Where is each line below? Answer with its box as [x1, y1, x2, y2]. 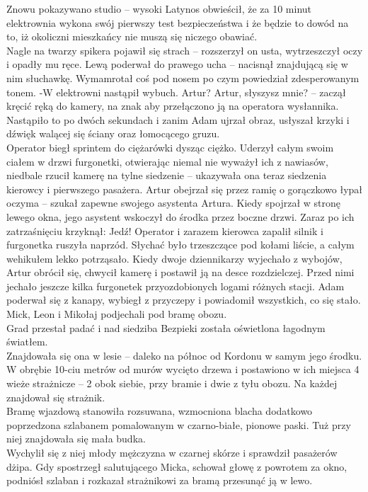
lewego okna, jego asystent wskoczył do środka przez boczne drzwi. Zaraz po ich [6, 209, 355, 224]
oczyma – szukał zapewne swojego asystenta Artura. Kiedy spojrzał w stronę [6, 195, 340, 210]
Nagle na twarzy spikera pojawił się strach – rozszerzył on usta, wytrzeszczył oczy [6, 42, 363, 57]
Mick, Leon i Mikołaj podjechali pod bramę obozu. [6, 307, 227, 321]
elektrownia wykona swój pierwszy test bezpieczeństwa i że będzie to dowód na [6, 15, 349, 30]
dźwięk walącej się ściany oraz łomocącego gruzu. [6, 126, 220, 141]
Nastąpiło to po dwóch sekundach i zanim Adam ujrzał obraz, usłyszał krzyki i [6, 112, 350, 127]
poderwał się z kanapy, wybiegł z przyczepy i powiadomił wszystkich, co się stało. [6, 292, 361, 307]
